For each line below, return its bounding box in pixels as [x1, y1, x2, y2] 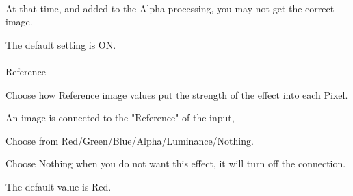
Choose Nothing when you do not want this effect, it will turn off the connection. [5, 156, 346, 171]
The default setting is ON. [5, 37, 116, 51]
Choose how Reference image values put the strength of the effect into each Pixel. [5, 87, 348, 101]
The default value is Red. [5, 179, 112, 193]
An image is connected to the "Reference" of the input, [5, 110, 235, 125]
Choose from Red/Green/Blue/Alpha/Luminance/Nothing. [5, 133, 254, 147]
